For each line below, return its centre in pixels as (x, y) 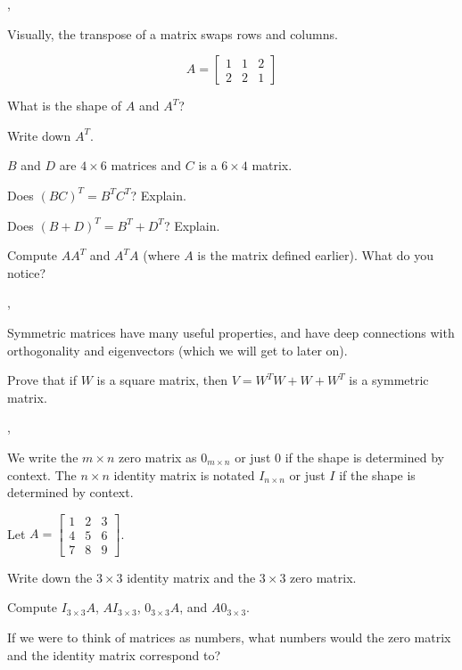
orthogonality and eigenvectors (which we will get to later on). (177, 350)
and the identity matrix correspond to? (114, 654)
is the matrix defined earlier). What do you (316, 255)
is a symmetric (389, 380)
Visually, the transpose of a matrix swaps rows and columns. (173, 33)
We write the (43, 457)
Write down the (50, 577)
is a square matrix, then (162, 380)
